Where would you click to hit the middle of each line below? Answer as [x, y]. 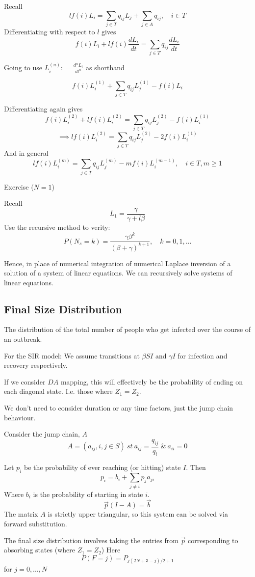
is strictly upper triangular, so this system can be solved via [138, 514]
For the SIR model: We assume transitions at [72, 355]
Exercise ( [19, 186]
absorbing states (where [39, 550]
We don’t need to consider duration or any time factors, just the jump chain [119, 408]
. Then [196, 467]
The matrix [21, 514]
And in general [26, 153]
